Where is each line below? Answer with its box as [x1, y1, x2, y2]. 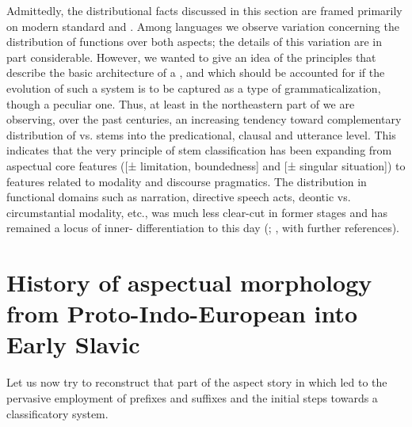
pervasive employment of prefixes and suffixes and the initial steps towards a [6, 390, 378, 406]
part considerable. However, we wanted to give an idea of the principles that [6, 48, 376, 65]
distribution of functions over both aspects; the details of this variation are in [6, 33, 382, 50]
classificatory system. [6, 405, 109, 421]
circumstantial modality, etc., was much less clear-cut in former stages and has [6, 204, 387, 220]
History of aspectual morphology [6, 266, 372, 299]
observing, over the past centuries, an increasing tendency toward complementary [6, 111, 402, 128]
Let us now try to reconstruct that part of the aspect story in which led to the [6, 374, 387, 391]
